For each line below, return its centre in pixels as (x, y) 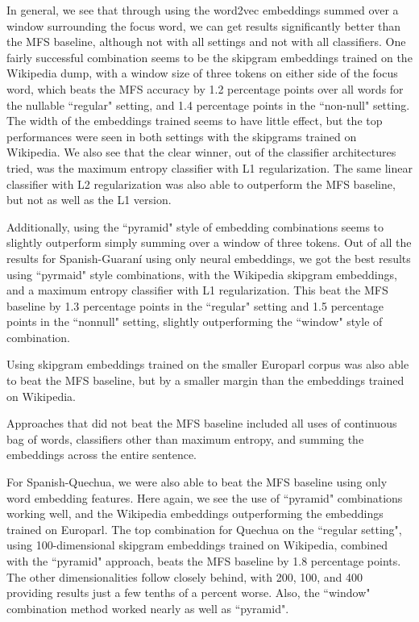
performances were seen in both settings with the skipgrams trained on (182, 136)
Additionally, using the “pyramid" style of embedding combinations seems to (195, 226)
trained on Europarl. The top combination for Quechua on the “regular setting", (204, 529)
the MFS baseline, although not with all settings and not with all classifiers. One (206, 42)
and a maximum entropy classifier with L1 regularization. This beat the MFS (197, 290)
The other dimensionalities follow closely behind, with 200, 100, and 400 (185, 576)
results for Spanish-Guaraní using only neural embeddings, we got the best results (209, 258)
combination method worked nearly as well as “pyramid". (148, 608)
